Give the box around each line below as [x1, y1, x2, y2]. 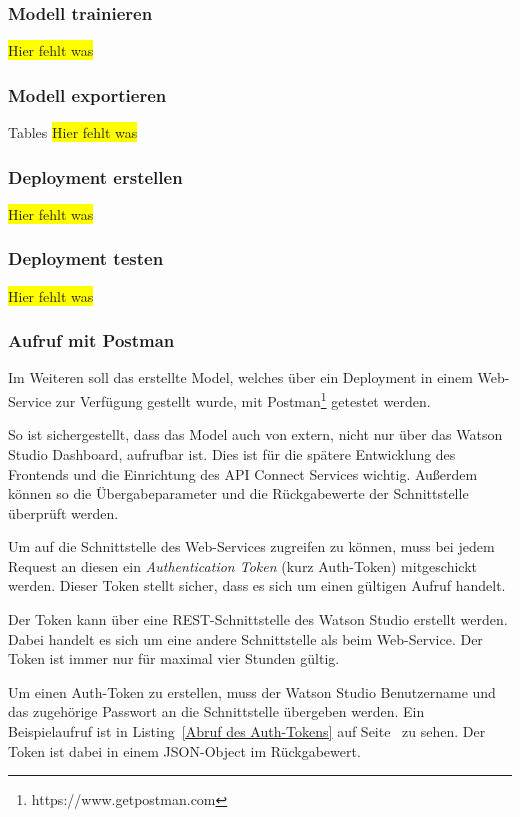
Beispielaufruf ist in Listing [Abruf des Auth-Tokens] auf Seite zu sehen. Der [8, 721, 486, 742]
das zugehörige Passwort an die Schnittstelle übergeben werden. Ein [8, 701, 425, 722]
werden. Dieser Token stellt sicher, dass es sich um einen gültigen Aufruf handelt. [8, 575, 506, 596]
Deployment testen [8, 246, 164, 271]
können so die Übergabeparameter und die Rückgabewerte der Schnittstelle [8, 483, 469, 504]
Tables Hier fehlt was [8, 122, 138, 143]
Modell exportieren [8, 82, 167, 107]
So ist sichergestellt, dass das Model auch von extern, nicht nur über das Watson [8, 424, 503, 445]
